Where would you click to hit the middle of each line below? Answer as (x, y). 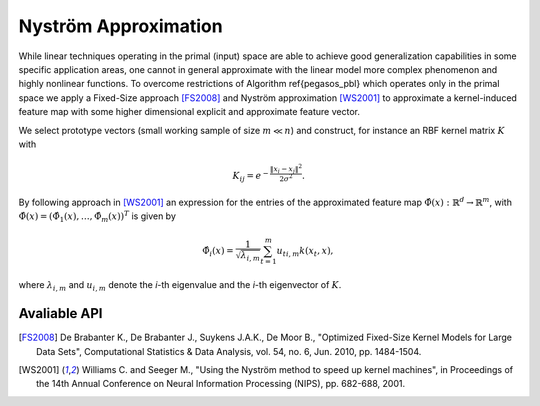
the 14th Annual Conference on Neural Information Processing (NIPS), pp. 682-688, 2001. (220, 384)
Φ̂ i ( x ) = (217, 252)
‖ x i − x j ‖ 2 (286, 169)
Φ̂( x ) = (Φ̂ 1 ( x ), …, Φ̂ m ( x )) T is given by (97, 217)
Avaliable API (60, 313)
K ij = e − (250, 176)
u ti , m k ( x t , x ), (305, 252)
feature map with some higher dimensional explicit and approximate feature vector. (189, 112)
